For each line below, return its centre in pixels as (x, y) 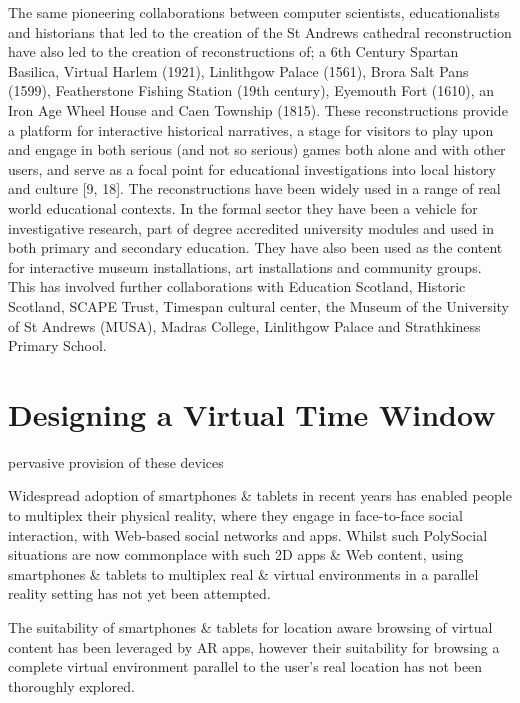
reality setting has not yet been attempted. (139, 593)
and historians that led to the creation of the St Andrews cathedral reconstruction (260, 31)
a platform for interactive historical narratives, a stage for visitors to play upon (251, 129)
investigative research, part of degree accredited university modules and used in (251, 227)
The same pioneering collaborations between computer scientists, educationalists (254, 12)
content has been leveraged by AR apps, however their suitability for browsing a (254, 646)
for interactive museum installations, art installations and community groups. (245, 266)
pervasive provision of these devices (116, 461)
